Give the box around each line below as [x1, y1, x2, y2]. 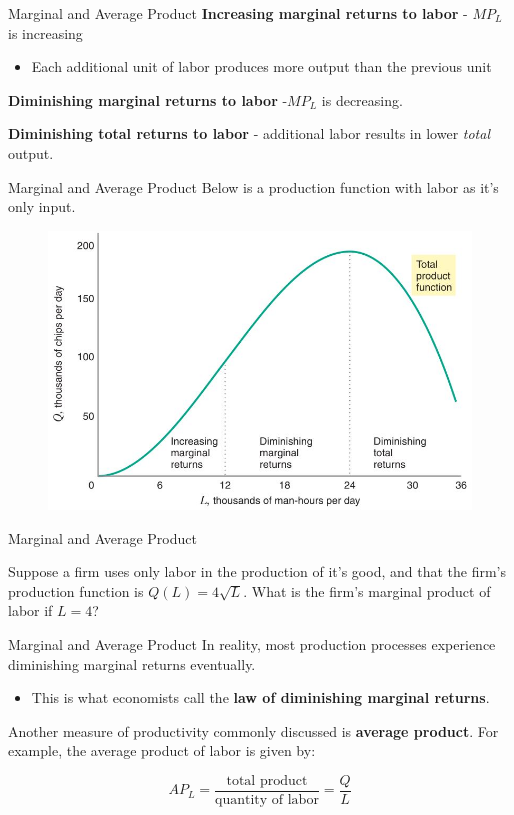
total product [226, 774, 308, 788]
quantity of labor [214, 793, 319, 808]
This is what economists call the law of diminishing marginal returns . [31, 687, 490, 708]
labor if [8, 600, 53, 621]
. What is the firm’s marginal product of [243, 580, 491, 601]
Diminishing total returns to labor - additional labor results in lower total [8, 123, 490, 144]
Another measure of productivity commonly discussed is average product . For [8, 720, 499, 741]
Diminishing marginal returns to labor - [8, 89, 288, 110]
